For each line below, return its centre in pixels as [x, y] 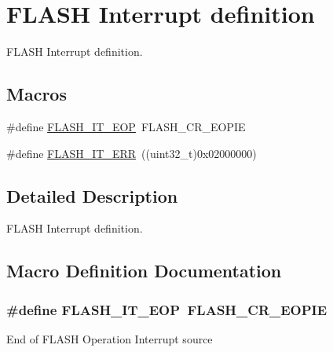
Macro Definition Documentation [144, 271]
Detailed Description [92, 195]
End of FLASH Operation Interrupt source [110, 338]
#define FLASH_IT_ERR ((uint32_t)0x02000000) [132, 153]
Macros [37, 94]
